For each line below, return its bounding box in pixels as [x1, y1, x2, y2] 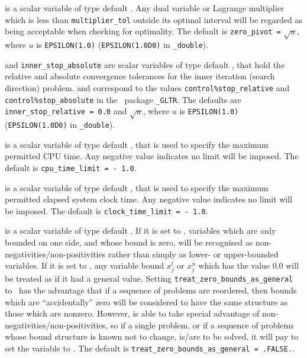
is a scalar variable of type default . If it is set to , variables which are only [5, 224, 276, 237]
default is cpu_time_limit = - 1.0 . [5, 161, 137, 173]
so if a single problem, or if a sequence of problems [110, 318, 294, 331]
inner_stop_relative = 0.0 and [5, 105, 127, 117]
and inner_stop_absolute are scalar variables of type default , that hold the [5, 58, 285, 70]
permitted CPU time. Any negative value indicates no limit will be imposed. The [5, 150, 299, 162]
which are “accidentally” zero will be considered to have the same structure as [5, 295, 288, 308]
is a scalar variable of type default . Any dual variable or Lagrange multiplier [5, 2, 285, 14]
